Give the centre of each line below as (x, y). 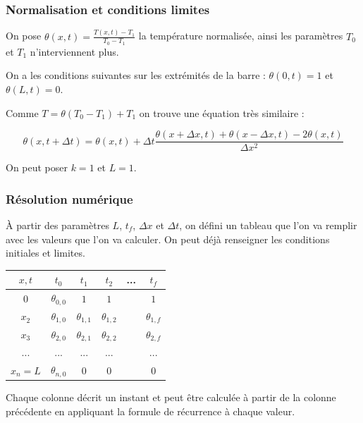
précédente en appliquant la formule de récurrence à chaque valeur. (150, 411)
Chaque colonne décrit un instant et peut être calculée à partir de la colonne (171, 397)
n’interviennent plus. (74, 51)
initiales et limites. (45, 253)
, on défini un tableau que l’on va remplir (268, 225)
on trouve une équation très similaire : (222, 112)
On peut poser (37, 167)
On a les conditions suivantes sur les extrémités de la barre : (136, 75)
